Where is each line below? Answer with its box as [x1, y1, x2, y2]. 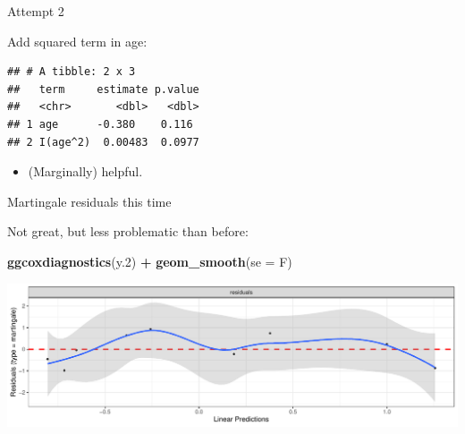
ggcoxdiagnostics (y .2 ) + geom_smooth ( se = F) [7, 251, 292, 270]
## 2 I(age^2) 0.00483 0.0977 [7, 135, 199, 149]
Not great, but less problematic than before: [7, 222, 249, 241]
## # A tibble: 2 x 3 [7, 65, 136, 79]
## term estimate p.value [7, 82, 199, 96]
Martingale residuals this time [7, 191, 172, 210]
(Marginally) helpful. [28, 162, 143, 181]
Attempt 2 [7, 2, 64, 20]
